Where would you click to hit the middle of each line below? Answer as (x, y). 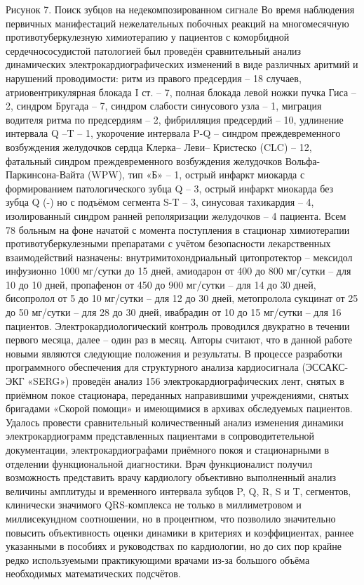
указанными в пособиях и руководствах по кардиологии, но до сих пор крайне (174, 546)
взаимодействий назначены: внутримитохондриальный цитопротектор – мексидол (179, 257)
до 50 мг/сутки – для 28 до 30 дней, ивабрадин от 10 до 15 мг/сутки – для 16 (174, 312)
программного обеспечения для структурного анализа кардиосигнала (152, 367)
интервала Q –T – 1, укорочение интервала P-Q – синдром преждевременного (173, 133)
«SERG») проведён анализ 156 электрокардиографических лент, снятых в (186, 381)
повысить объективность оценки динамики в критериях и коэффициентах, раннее (180, 532)
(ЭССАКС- (325, 367)
